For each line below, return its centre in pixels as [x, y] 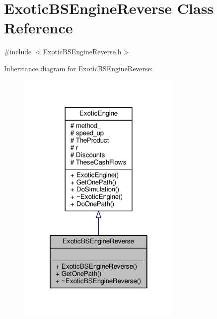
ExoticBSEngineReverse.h [82, 52]
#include [18, 52]
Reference [38, 28]
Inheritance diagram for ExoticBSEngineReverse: [78, 68]
